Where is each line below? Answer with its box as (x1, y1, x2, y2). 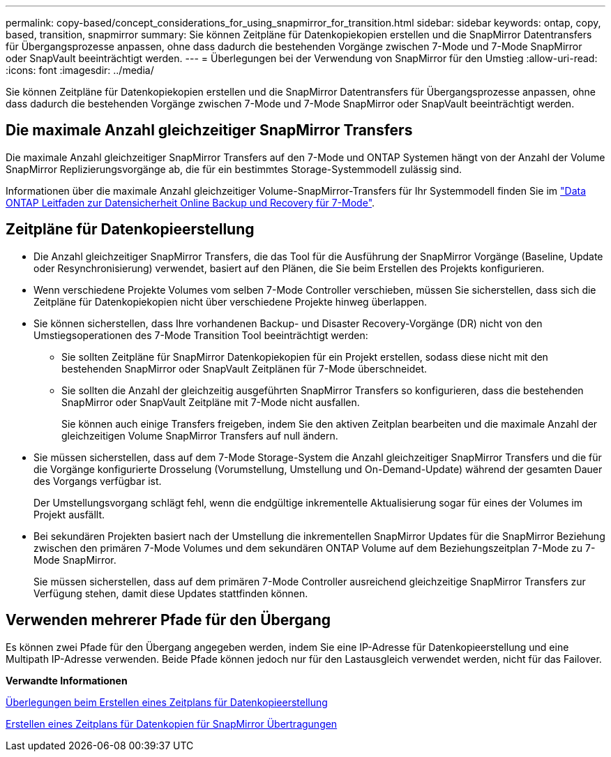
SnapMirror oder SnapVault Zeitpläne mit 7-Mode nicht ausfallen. (61, 396, 360, 408)
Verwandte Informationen (6, 674, 128, 687)
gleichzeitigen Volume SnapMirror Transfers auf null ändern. (61, 429, 338, 442)
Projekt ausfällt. (33, 508, 105, 520)
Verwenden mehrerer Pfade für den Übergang (6, 611, 331, 629)
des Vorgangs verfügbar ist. (33, 474, 162, 487)
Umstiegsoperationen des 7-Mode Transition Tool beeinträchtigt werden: (33, 329, 368, 341)
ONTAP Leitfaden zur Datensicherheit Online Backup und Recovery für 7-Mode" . (6, 196, 375, 209)
